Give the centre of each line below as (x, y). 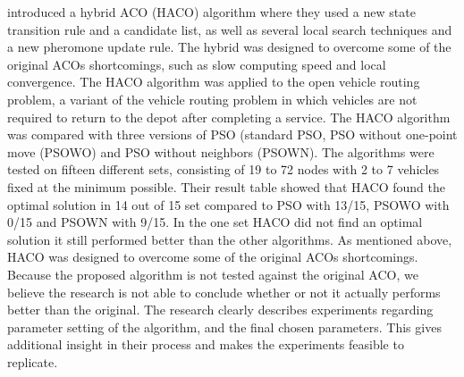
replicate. (33, 361)
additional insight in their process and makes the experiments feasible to (206, 344)
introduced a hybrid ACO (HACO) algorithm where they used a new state (211, 12)
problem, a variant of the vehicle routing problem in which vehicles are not (212, 99)
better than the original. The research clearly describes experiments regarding (220, 310)
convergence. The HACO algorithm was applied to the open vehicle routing (214, 82)
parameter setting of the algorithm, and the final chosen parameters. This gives (224, 327)
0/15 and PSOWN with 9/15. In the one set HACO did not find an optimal (215, 222)
